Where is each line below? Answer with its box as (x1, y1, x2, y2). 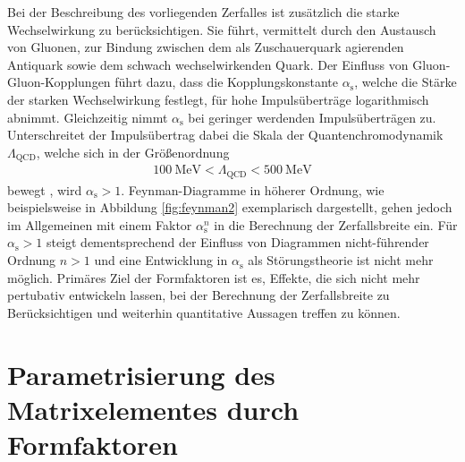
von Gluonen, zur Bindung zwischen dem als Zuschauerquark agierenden (7, 38, 404, 56)
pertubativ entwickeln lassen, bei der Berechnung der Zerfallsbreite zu (7, 286, 390, 304)
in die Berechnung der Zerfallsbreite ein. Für (214, 215, 458, 234)
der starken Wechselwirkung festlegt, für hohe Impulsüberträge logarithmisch (7, 90, 429, 108)
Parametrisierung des (7, 355, 275, 392)
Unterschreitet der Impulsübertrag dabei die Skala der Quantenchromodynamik (7, 125, 444, 144)
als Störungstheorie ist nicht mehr (248, 251, 434, 269)
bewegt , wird (7, 180, 82, 199)
